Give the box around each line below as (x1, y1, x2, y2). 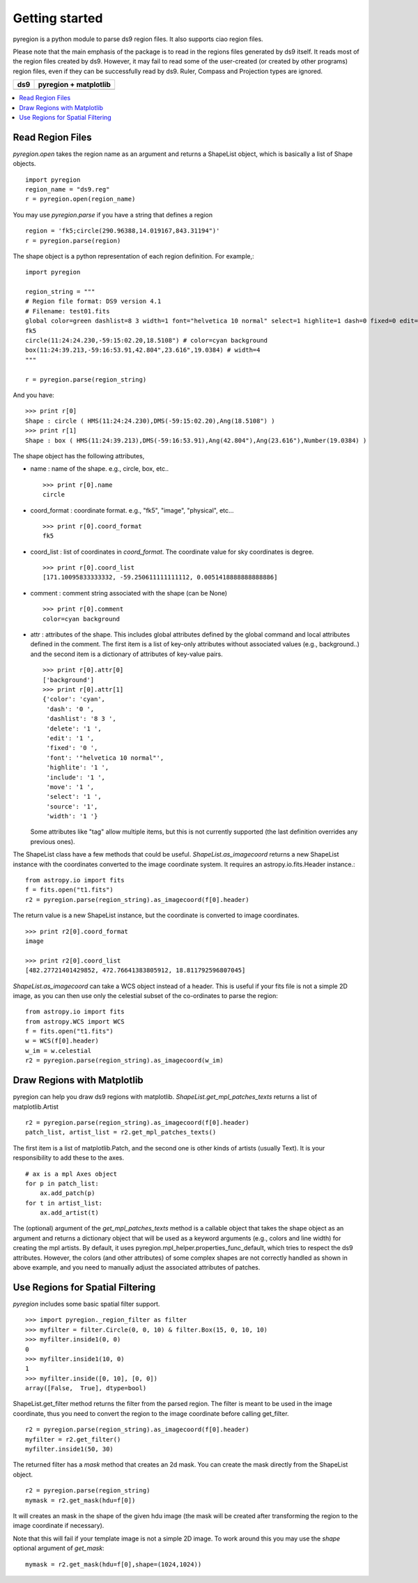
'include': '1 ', (46, 773, 106, 781)
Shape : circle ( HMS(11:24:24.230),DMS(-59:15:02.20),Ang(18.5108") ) (25, 416, 275, 425)
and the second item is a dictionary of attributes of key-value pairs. (30, 650, 223, 658)
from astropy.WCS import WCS (25, 1017, 125, 1025)
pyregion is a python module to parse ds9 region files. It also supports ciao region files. (13, 35, 264, 43)
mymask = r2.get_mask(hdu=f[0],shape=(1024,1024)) (25, 1560, 202, 1568)
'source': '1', (46, 802, 98, 811)
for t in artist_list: (25, 1199, 103, 1207)
